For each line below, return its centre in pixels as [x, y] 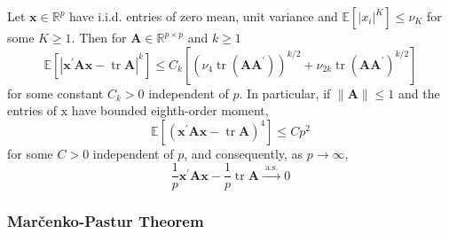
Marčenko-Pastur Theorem [106, 221]
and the [419, 93]
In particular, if [289, 93]
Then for [103, 37]
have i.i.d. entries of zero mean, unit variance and [204, 16]
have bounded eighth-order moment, [170, 110]
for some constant [55, 93]
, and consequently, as [244, 153]
